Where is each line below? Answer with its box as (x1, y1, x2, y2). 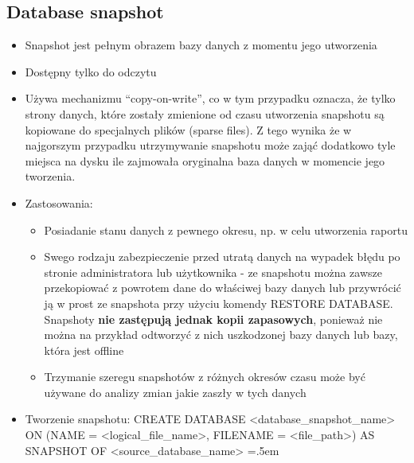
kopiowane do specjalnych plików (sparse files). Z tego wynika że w (25, 121, 352, 138)
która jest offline (44, 341, 124, 358)
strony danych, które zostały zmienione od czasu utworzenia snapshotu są (25, 105, 385, 122)
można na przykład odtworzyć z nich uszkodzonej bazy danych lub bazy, (44, 326, 398, 343)
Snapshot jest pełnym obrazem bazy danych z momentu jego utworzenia (25, 37, 377, 53)
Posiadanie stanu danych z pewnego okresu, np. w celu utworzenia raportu (44, 221, 408, 238)
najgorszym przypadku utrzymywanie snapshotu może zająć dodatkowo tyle (25, 137, 396, 154)
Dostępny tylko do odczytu (25, 63, 157, 80)
